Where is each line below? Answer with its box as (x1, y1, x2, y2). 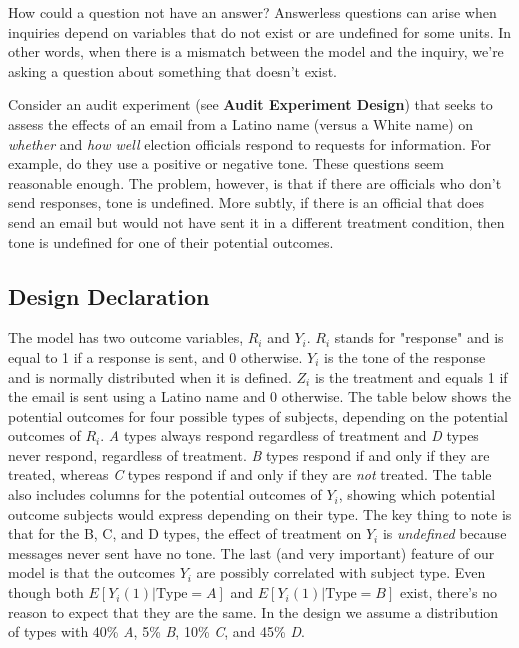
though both (8, 582, 84, 603)
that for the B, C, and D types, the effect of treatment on (8, 523, 362, 544)
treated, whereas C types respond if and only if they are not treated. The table (8, 464, 492, 485)
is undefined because (382, 523, 507, 544)
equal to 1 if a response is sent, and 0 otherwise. (8, 346, 303, 367)
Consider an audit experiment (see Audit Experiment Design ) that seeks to (8, 94, 493, 115)
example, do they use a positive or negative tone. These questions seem (8, 153, 444, 174)
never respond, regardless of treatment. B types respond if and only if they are (8, 444, 490, 465)
